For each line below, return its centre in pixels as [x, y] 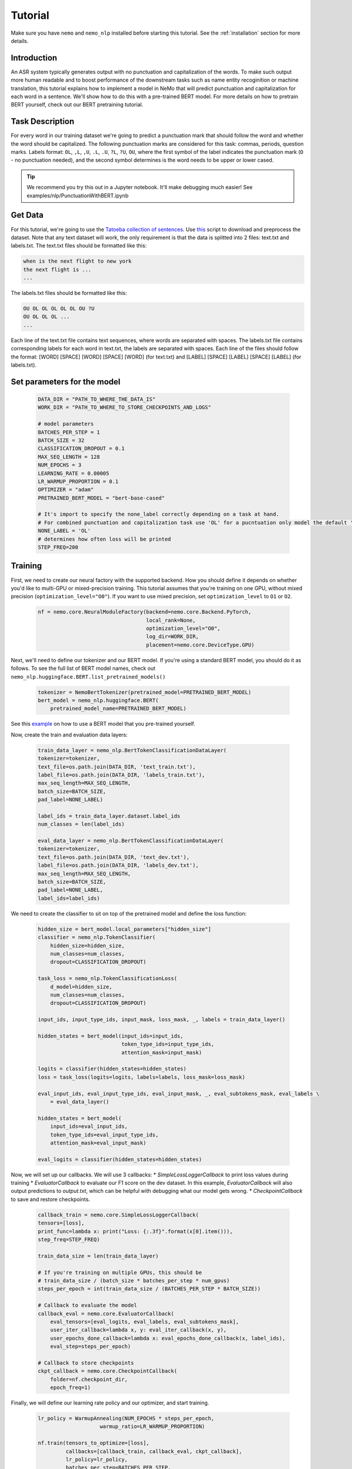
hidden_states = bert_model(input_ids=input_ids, [111, 1036]
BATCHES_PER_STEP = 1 [69, 432]
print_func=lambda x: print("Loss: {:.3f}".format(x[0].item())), [135, 1231]
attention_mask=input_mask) [162, 1052]
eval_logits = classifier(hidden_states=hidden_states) [120, 1159]
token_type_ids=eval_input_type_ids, [104, 1135]
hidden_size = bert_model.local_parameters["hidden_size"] [124, 929]
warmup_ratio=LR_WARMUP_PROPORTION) [153, 1427]
